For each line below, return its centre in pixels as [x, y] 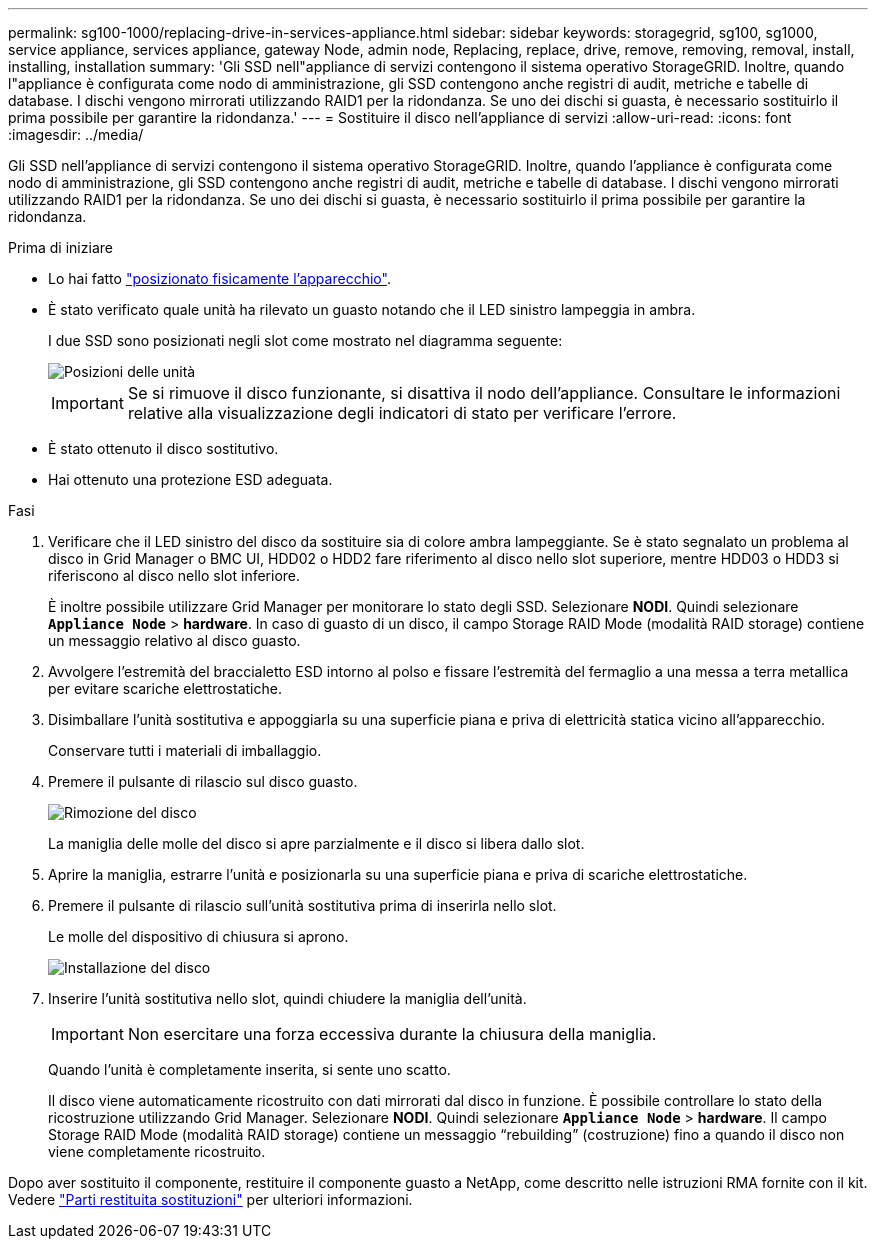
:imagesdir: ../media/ [76, 134]
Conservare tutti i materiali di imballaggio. [185, 750]
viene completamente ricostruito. [157, 1151]
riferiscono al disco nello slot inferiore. [174, 575]
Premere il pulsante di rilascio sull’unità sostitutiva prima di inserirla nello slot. [302, 905]
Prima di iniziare [60, 247]
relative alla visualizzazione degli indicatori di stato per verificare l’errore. [402, 413]
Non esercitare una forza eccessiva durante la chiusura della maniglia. [392, 1034]
